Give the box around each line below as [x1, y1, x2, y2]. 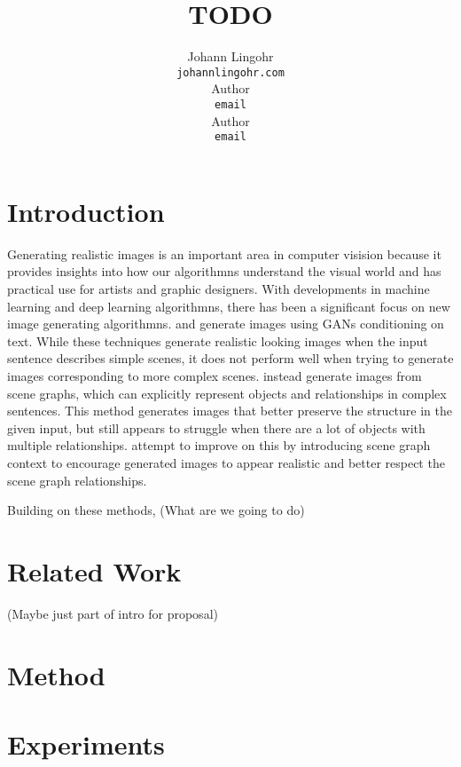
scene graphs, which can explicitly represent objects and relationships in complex [7, 383, 447, 402]
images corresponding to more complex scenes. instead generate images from [7, 366, 422, 384]
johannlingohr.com [176, 66, 285, 79]
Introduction [7, 193, 165, 229]
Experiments [7, 726, 165, 762]
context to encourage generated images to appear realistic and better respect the [7, 453, 445, 471]
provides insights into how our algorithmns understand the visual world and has [7, 262, 441, 281]
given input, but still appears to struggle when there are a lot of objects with [7, 418, 426, 437]
